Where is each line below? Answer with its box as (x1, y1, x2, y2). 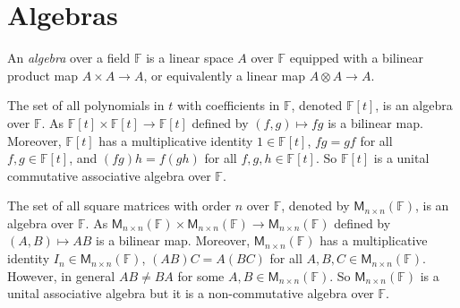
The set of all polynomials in (7, 96, 165, 115)
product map (7, 65, 79, 84)
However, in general (7, 266, 115, 285)
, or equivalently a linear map (143, 65, 305, 84)
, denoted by (281, 196, 350, 215)
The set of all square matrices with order (7, 196, 232, 215)
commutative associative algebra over (7, 166, 211, 184)
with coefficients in (176, 96, 280, 115)
